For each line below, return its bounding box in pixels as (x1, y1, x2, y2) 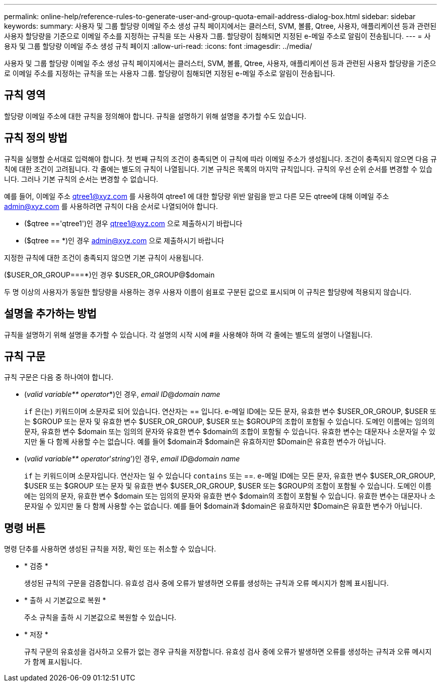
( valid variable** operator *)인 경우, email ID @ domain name (24, 390, 220, 399)
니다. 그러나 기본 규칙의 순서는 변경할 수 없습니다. (4, 174, 159, 183)
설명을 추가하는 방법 (4, 307, 97, 320)
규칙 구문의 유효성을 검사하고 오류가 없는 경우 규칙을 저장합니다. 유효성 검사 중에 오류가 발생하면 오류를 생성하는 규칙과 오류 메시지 (24, 647, 432, 656)
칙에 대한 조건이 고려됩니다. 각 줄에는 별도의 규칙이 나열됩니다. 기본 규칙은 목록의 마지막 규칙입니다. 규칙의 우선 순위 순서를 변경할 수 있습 (4, 164, 432, 173)
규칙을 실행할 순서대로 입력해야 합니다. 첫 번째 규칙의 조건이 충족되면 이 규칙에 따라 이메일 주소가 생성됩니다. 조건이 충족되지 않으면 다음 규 (4, 154, 437, 163)
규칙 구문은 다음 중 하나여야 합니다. (4, 373, 113, 382)
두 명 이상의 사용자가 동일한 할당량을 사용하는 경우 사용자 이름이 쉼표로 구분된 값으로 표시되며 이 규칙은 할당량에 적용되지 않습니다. (4, 287, 412, 296)
